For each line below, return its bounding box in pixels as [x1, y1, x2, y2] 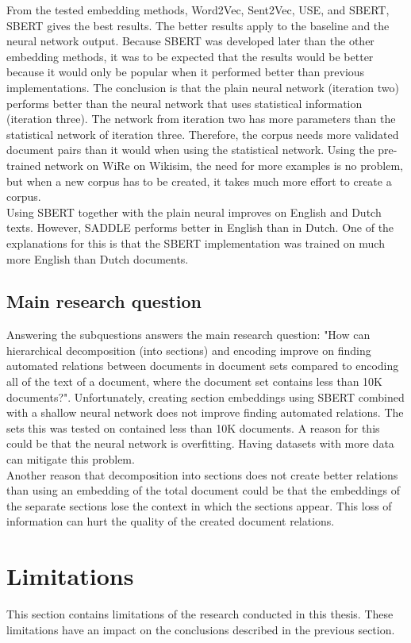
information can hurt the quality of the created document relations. [6, 513, 335, 529]
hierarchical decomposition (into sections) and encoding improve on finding [6, 341, 371, 358]
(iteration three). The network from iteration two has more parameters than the [6, 110, 396, 127]
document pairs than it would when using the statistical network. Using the [6, 141, 375, 158]
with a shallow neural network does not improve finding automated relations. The [6, 404, 404, 421]
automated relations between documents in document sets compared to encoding [6, 357, 399, 374]
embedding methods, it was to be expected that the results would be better [6, 48, 374, 64]
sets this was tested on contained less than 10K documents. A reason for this [6, 419, 380, 436]
